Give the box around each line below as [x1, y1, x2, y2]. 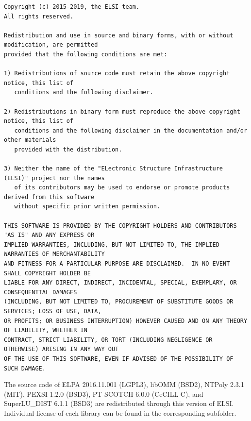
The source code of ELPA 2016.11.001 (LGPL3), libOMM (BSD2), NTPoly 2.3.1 [4, 379, 244, 389]
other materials [4, 136, 56, 144]
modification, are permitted [4, 41, 98, 49]
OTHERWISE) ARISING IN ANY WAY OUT [4, 346, 119, 353]
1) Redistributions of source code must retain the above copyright [4, 70, 230, 77]
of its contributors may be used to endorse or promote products [14, 184, 230, 191]
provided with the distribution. [14, 146, 122, 153]
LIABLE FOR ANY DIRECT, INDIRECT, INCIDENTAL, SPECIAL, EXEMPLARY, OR [4, 279, 237, 286]
